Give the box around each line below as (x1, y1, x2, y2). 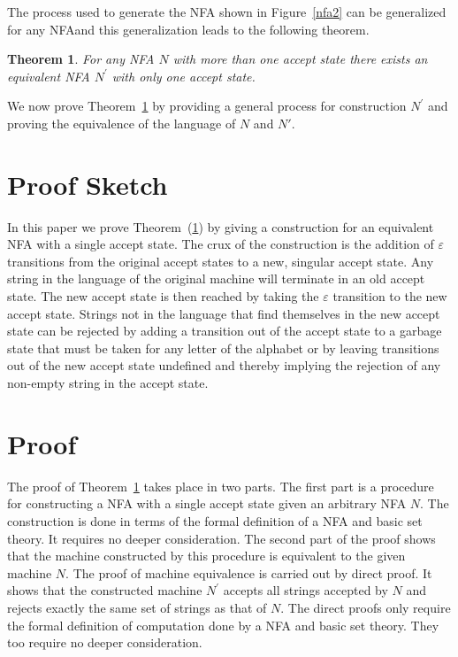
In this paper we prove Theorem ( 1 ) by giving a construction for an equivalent (7, 217, 434, 236)
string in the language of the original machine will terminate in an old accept (7, 269, 425, 288)
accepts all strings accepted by (223, 581, 388, 599)
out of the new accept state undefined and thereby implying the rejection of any (7, 356, 441, 375)
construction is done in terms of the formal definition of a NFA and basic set (7, 511, 423, 529)
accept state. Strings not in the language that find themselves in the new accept (7, 304, 440, 322)
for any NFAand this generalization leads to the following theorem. (7, 19, 370, 38)
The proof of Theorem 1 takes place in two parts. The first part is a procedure (7, 476, 434, 495)
